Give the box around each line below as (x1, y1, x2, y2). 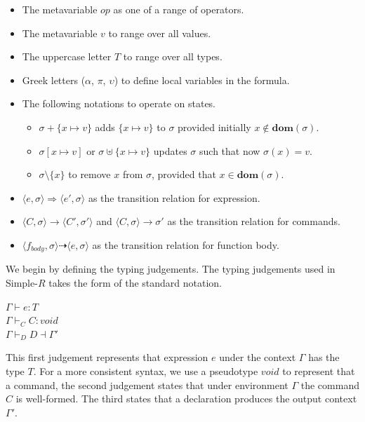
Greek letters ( (22, 72, 86, 87)
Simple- (6, 275, 38, 290)
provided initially (178, 119, 251, 134)
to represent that (282, 363, 355, 378)
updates (153, 143, 187, 158)
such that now (199, 143, 260, 158)
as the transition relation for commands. (167, 214, 340, 229)
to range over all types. (123, 49, 223, 64)
